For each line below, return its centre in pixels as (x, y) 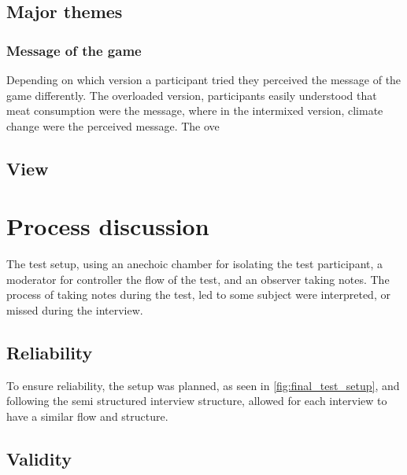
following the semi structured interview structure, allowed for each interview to (197, 401)
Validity (39, 459)
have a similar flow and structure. (87, 416)
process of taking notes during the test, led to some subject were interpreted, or (198, 295)
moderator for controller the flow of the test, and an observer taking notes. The (198, 279)
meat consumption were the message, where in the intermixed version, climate (195, 110)
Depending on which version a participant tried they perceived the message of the (204, 79)
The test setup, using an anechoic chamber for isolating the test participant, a (195, 264)
